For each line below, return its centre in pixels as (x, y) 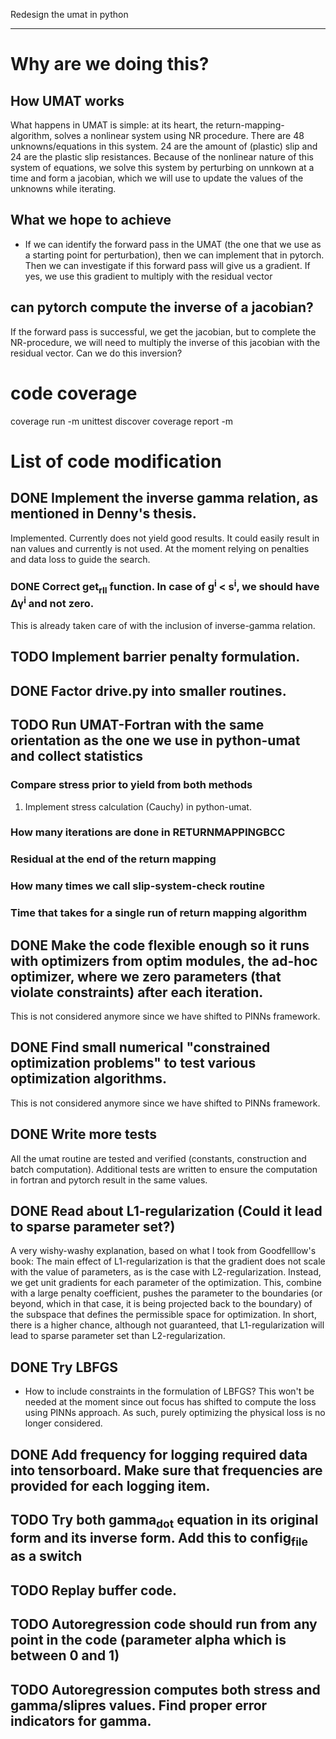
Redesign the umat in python (69, 14)
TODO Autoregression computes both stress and (165, 1689)
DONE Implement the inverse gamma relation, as (164, 498)
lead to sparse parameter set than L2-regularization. (118, 1336)
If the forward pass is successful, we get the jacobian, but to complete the (163, 331)
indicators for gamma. (81, 1720)
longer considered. (63, 1423)
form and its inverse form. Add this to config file (159, 1539)
